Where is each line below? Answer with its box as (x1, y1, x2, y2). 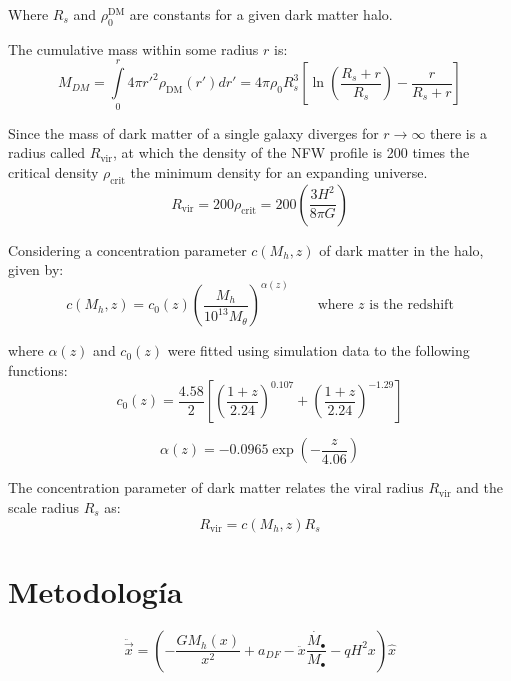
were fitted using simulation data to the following (167, 340, 470, 361)
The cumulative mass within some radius (8, 38, 259, 59)
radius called (8, 142, 86, 163)
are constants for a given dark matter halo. (129, 4, 393, 24)
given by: (8, 259, 64, 280)
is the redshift (369, 298, 454, 313)
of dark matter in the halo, (319, 239, 484, 260)
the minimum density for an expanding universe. (130, 161, 428, 182)
